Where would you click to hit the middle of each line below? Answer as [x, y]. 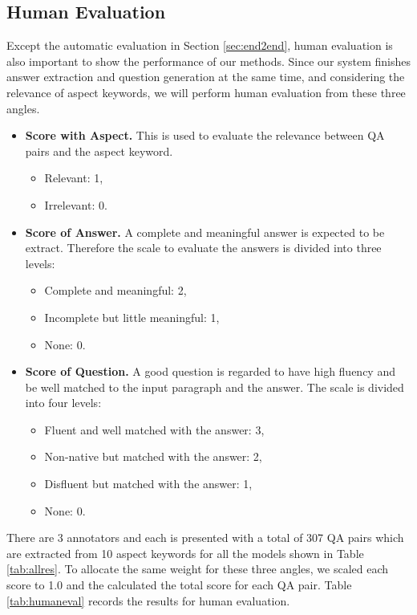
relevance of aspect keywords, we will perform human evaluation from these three [206, 92]
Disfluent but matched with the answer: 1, [148, 484]
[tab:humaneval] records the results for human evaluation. [148, 600]
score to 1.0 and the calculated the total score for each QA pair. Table [179, 585]
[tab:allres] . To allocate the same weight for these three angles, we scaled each [198, 569]
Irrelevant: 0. [76, 204]
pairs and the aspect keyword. [99, 151]
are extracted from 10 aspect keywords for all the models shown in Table [185, 553]
